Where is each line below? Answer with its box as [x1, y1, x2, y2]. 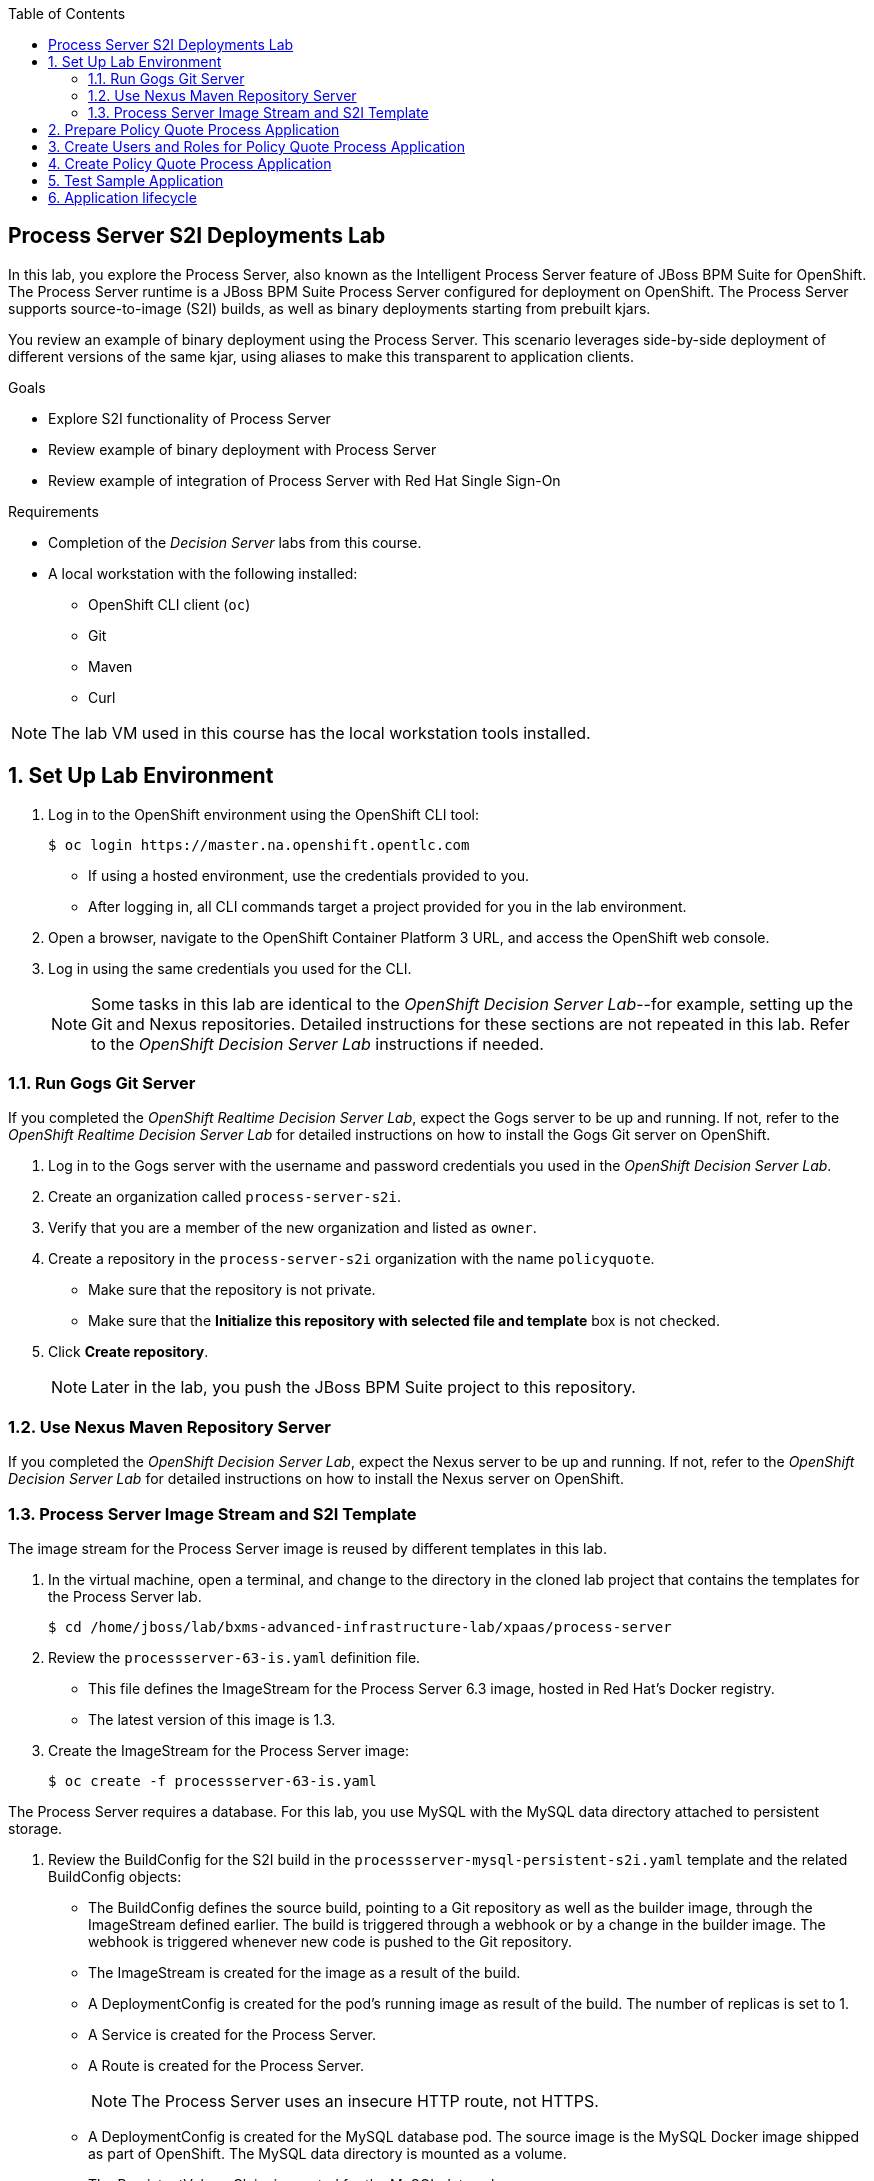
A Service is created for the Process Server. [88, 2025, 377, 2043]
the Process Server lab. [48, 1587, 202, 1605]
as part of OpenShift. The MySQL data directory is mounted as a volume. [88, 2144, 567, 2162]
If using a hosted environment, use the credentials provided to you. [88, 866, 529, 884]
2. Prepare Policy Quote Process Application [48, 121, 340, 138]
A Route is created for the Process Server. [88, 2056, 365, 2074]
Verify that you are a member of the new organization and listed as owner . [48, 1219, 537, 1237]
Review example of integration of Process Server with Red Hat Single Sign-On [48, 471, 561, 489]
